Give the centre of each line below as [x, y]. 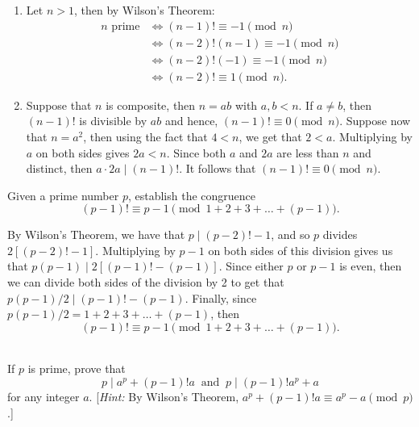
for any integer [44, 397]
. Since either [251, 266]
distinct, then [59, 168]
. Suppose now [375, 121]
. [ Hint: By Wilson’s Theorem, [164, 397]
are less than [308, 152]
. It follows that [218, 168]
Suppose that [59, 105]
